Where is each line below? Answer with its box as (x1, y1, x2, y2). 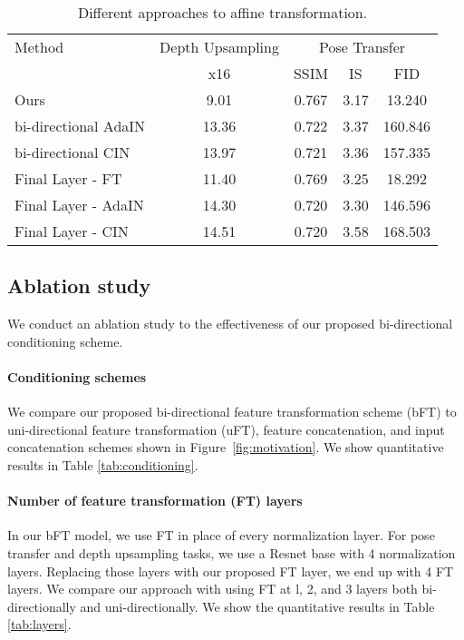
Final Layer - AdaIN (14, 194, 144, 215)
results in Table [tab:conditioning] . (7, 455, 198, 474)
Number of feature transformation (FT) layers (7, 491, 303, 510)
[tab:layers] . (7, 615, 72, 634)
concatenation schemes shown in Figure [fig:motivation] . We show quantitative (7, 438, 444, 457)
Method (14, 36, 64, 57)
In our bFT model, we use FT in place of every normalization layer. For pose (7, 526, 435, 545)
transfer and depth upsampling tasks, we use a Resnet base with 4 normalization (7, 543, 456, 562)
